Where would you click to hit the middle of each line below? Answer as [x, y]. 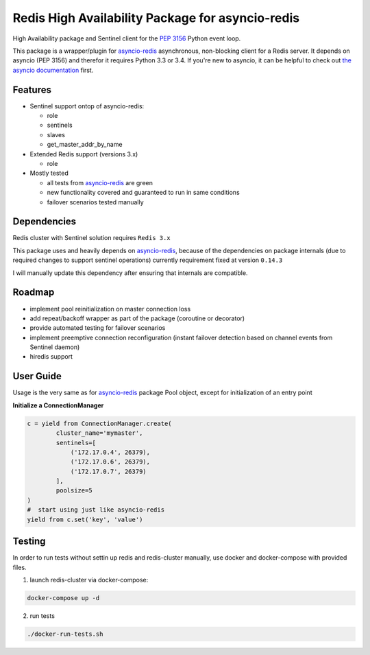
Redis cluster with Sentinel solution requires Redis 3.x [91, 238]
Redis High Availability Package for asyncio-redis [156, 18]
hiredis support [51, 357]
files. [20, 567]
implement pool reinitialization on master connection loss [110, 309]
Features [32, 90]
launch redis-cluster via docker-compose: [89, 580]
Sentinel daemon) [55, 347]
